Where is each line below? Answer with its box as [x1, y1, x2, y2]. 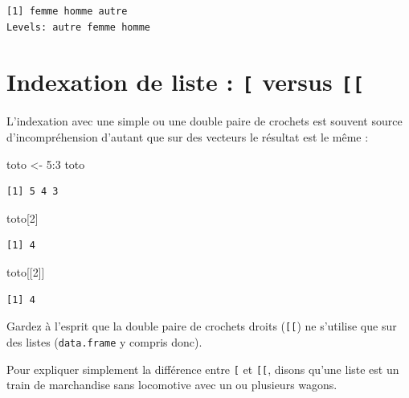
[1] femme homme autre [6, 6, 128, 17]
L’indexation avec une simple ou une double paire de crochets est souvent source [6, 113, 403, 129]
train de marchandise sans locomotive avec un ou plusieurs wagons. [6, 376, 337, 393]
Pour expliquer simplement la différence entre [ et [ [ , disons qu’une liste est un [6, 360, 399, 377]
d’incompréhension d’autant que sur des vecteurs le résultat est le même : [6, 129, 369, 146]
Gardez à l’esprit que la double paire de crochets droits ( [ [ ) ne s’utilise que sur [6, 318, 397, 334]
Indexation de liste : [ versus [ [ [6, 65, 365, 98]
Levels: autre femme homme [6, 21, 150, 33]
